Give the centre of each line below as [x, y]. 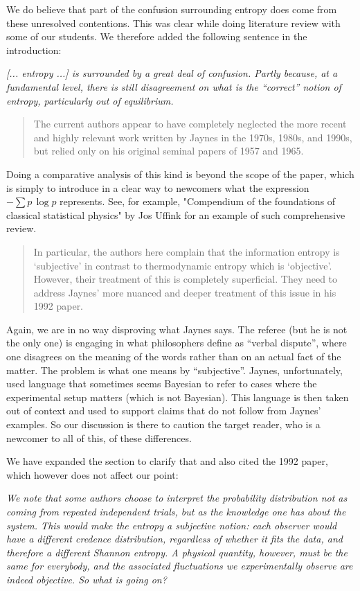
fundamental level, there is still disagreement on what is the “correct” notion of [174, 86]
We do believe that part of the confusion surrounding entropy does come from [172, 9]
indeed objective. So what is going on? [87, 579]
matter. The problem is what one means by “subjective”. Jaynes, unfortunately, [174, 370]
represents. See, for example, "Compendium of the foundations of [198, 201]
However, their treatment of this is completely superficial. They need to [186, 279]
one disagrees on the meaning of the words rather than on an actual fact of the [174, 356]
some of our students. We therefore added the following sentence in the [157, 36]
